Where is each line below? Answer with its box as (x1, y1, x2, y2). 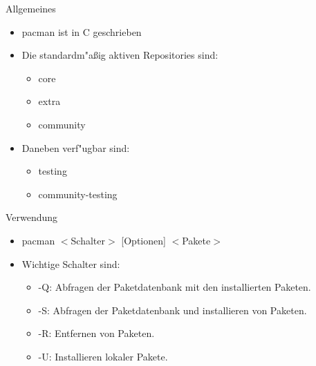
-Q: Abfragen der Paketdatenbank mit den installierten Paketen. (38, 280, 311, 294)
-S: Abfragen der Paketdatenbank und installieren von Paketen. (38, 302, 307, 317)
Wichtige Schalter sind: (21, 256, 120, 271)
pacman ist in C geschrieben (21, 24, 142, 39)
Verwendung (6, 210, 58, 224)
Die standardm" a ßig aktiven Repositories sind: (21, 48, 219, 62)
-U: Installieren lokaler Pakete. (38, 349, 168, 363)
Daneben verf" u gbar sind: (21, 140, 130, 155)
